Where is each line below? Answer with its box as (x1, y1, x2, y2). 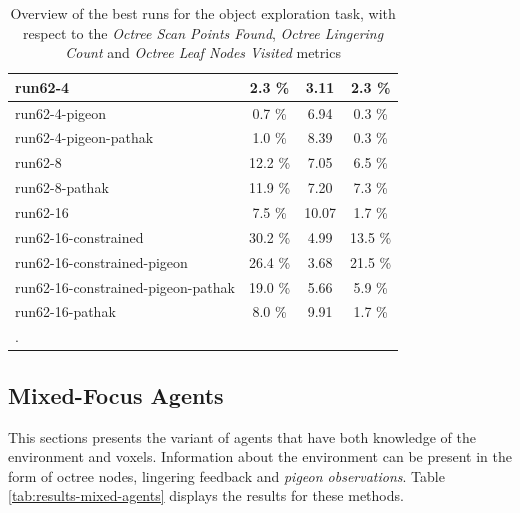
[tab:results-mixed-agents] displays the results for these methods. (8, 485, 404, 506)
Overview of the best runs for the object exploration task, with (10, 3, 396, 23)
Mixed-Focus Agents (8, 379, 224, 410)
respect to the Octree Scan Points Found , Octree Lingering (23, 22, 384, 43)
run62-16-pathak (15, 301, 116, 322)
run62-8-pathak (15, 177, 109, 198)
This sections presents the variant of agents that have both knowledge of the (8, 426, 476, 447)
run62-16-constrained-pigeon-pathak (15, 276, 235, 297)
